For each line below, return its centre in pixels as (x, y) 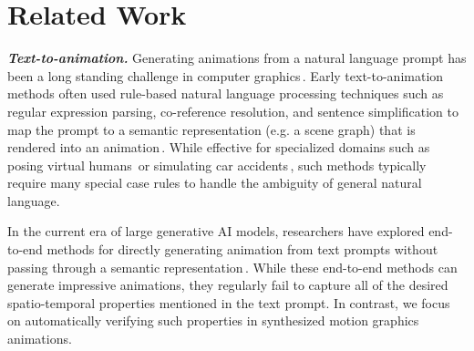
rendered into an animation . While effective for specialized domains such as (219, 147)
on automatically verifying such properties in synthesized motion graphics (213, 320)
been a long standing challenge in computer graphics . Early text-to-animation (226, 75)
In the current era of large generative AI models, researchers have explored (216, 231)
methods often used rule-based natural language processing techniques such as (226, 93)
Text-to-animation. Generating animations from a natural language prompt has (237, 58)
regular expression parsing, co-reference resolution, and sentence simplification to (233, 111)
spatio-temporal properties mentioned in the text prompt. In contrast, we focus (229, 302)
